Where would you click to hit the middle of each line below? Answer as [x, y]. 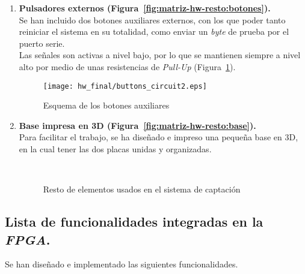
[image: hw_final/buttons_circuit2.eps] [125, 86]
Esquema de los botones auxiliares [106, 105]
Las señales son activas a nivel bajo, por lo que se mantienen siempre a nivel [160, 55]
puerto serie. [42, 43]
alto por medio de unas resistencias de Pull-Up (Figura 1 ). [127, 66]
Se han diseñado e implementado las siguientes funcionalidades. [122, 264]
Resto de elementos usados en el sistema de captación [142, 189]
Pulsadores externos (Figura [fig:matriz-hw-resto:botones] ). [145, 8]
